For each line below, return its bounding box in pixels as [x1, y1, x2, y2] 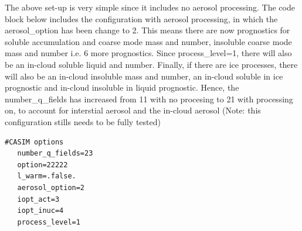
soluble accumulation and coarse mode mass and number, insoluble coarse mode [5, 35, 292, 47]
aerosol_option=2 [17, 183, 85, 192]
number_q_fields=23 [17, 149, 93, 158]
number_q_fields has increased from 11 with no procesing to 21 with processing [5, 92, 293, 105]
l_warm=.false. [17, 172, 76, 181]
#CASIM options [5, 137, 64, 146]
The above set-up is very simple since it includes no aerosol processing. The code [5, 1, 295, 13]
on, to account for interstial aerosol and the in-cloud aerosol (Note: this [5, 104, 261, 116]
